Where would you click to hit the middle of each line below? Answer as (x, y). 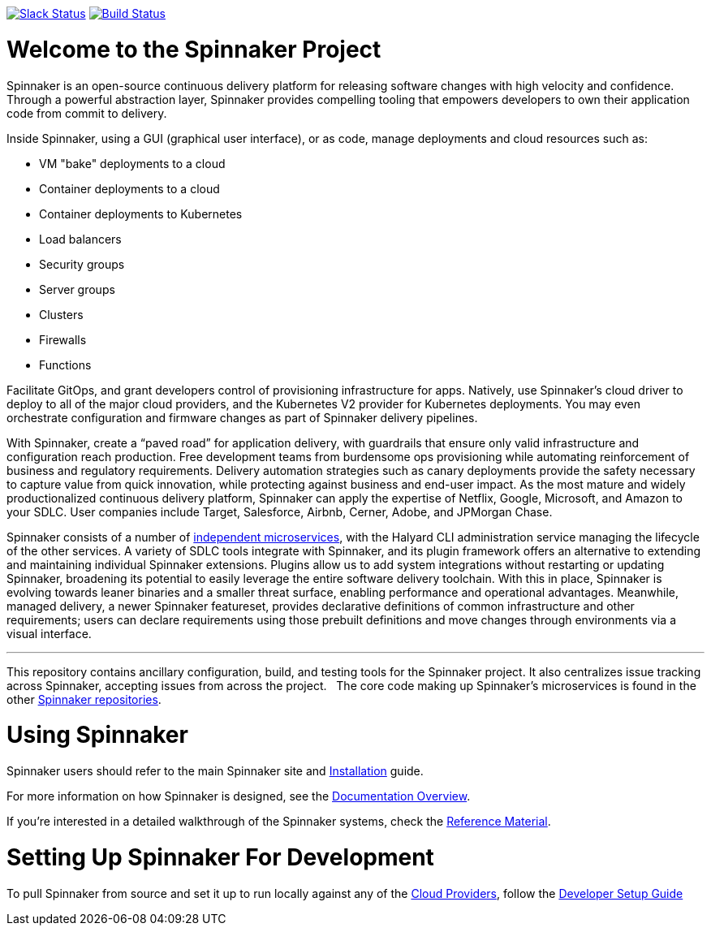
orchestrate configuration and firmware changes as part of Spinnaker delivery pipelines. (242, 417)
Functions (65, 365)
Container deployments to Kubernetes (141, 214)
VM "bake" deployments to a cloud (132, 163)
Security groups (82, 264)
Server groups (77, 289)
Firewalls (63, 339)
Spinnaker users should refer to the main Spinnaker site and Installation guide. (215, 771)
